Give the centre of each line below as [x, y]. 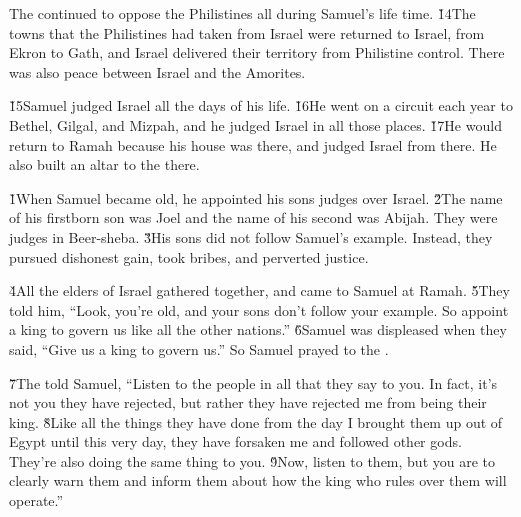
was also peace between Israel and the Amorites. [157, 71]
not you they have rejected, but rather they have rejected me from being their [248, 402]
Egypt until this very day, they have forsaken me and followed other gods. [235, 441]
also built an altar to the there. [104, 164]
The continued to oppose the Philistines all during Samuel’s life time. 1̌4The [242, 13]
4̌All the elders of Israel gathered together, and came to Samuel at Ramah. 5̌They [259, 290]
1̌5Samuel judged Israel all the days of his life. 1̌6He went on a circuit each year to [261, 105]
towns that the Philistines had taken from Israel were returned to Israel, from [247, 32]
